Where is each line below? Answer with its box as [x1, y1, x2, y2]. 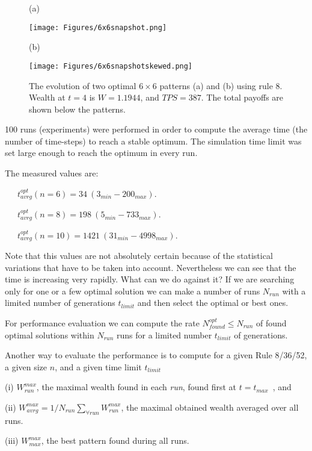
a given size [5, 360, 47, 373]
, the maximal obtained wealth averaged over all [121, 400, 299, 413]
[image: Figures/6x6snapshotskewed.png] [29, 61, 193, 70]
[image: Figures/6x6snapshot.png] [29, 23, 167, 32]
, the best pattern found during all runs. [41, 434, 189, 447]
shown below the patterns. [29, 102, 126, 115]
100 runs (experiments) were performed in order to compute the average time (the [5, 123, 308, 135]
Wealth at [29, 91, 66, 104]
